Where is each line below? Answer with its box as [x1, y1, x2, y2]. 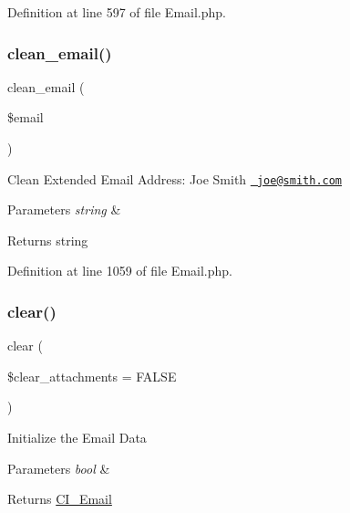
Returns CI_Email [7, 489, 112, 508]
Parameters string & [7, 200, 121, 219]
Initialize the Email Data [7, 428, 147, 447]
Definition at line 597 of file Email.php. [7, 3, 226, 21]
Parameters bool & [7, 458, 110, 477]
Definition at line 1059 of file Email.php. [7, 261, 232, 280]
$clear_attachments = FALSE [7, 366, 177, 385]
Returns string [7, 230, 88, 249]
